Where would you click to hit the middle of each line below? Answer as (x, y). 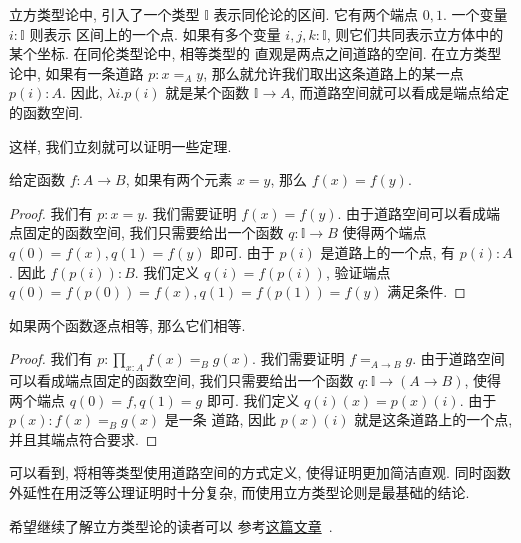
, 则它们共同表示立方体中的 (415, 33)
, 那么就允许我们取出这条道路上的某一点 (333, 72)
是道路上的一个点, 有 (388, 251)
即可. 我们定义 (253, 399)
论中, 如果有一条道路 (76, 72)
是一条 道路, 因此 (220, 419)
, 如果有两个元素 (179, 179)
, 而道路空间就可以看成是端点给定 (400, 92)
